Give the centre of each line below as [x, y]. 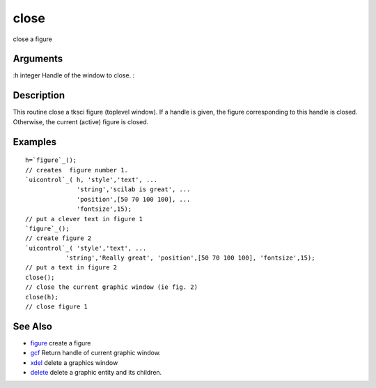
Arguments [38, 59]
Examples [35, 142]
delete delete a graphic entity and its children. [96, 373]
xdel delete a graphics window [74, 362]
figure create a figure [61, 343]
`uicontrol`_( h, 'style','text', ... [92, 179]
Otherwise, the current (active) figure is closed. [81, 121]
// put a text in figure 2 [71, 268]
